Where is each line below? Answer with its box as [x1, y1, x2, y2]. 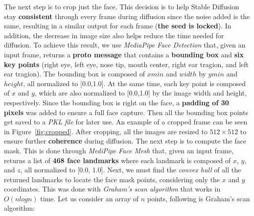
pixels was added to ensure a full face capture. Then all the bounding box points [4, 107, 248, 117]
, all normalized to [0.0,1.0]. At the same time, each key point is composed [23, 78, 246, 88]
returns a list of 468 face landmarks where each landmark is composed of [4, 155, 231, 165]
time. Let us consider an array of [40, 193, 139, 203]
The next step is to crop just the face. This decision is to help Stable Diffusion [4, 1, 239, 11]
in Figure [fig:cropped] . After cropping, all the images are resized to [4, 126, 208, 136]
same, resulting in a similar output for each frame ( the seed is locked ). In [4, 21, 231, 31]
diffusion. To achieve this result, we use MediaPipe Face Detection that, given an [4, 40, 246, 50]
